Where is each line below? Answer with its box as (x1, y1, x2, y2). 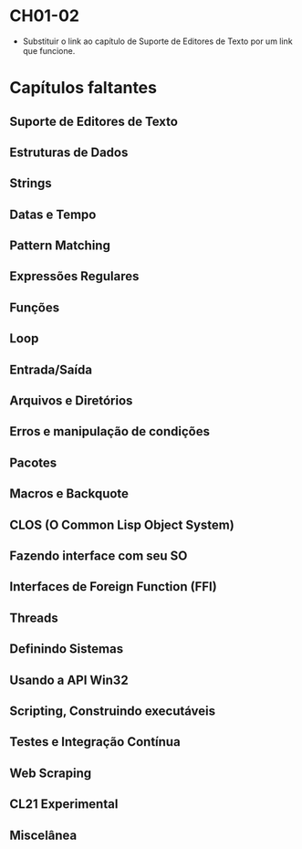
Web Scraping (9, 765, 92, 781)
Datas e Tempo (9, 206, 97, 222)
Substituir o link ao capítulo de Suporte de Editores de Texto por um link (22, 36, 294, 47)
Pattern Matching (9, 238, 111, 254)
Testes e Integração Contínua (9, 734, 181, 749)
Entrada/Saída (9, 362, 93, 377)
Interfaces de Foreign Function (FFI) (9, 579, 217, 594)
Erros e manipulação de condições (9, 424, 210, 439)
